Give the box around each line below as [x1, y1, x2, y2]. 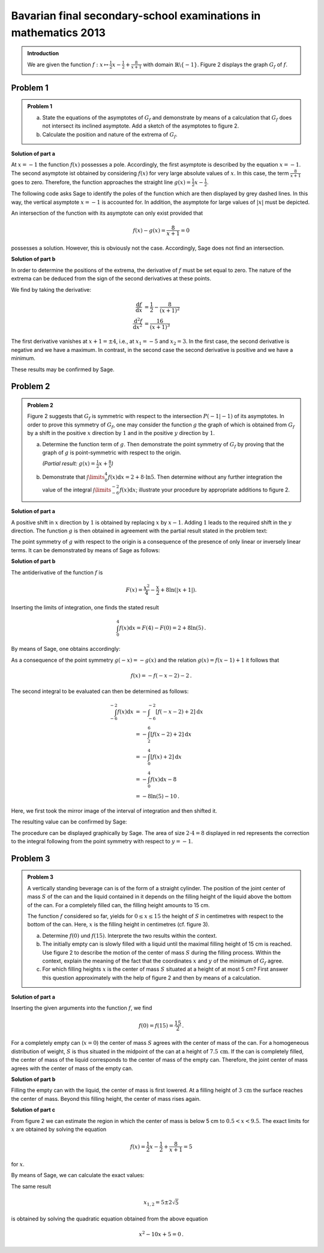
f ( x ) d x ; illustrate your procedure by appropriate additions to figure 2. [119, 486, 290, 493]
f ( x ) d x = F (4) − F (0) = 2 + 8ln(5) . [119, 624, 206, 632]
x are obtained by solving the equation [11, 1125, 107, 1133]
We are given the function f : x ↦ [27, 61, 109, 68]
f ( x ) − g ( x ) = [133, 227, 166, 234]
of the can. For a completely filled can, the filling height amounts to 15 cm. [27, 901, 210, 908]
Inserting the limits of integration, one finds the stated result [11, 604, 159, 611]
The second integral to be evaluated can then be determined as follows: [11, 688, 189, 695]
